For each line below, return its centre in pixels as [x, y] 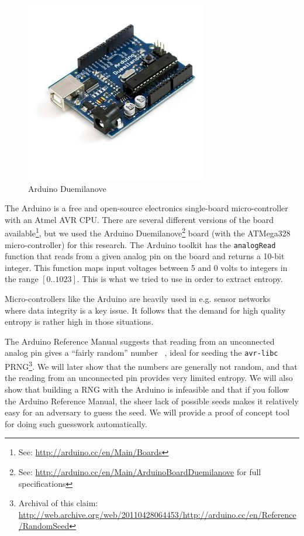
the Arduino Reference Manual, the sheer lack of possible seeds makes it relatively [152, 401]
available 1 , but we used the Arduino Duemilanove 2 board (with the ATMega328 [148, 232]
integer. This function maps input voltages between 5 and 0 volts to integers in [146, 267]
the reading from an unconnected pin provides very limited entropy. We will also [149, 378]
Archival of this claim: [58, 503]
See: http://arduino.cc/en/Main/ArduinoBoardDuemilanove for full [140, 471]
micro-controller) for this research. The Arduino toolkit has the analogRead [140, 244]
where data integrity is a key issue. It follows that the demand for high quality [145, 310]
